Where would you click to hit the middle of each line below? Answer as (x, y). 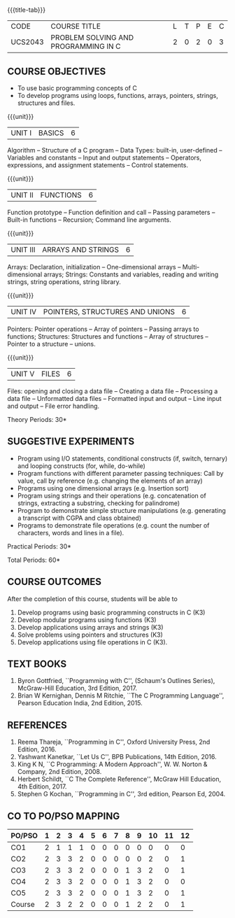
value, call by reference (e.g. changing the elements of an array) (110, 481)
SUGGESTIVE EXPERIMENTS (71, 442)
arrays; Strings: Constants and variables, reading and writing (131, 274)
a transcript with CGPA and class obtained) (79, 518)
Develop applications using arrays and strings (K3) (90, 627)
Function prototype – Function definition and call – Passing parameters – (111, 212)
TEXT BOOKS (37, 664)
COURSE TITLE (76, 27)
